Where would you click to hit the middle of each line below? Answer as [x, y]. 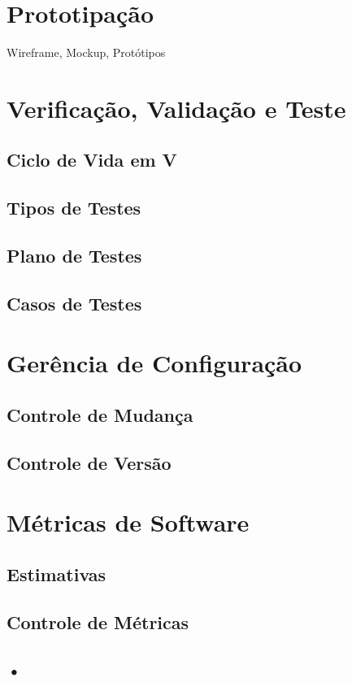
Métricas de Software [128, 522]
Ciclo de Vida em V [92, 160]
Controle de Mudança [100, 414]
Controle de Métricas [98, 621]
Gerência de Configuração [154, 363]
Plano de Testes [74, 256]
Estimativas [56, 573]
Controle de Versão [89, 462]
